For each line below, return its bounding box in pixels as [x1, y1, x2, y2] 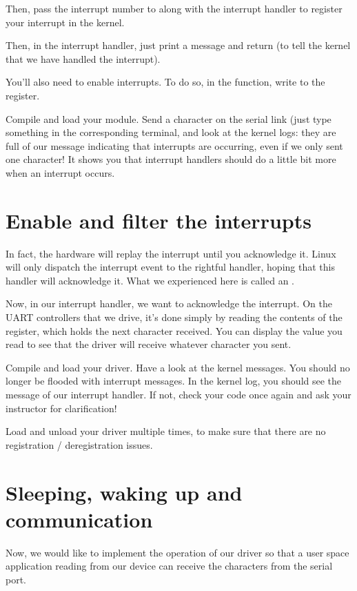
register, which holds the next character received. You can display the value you [6, 323, 343, 338]
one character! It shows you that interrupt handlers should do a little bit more [6, 152, 336, 166]
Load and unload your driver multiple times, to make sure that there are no [6, 424, 326, 438]
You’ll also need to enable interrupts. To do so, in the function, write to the [6, 75, 325, 89]
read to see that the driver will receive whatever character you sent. [6, 337, 292, 351]
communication [6, 505, 153, 533]
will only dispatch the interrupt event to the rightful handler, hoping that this [6, 260, 335, 274]
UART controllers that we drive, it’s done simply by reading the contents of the [6, 310, 343, 324]
